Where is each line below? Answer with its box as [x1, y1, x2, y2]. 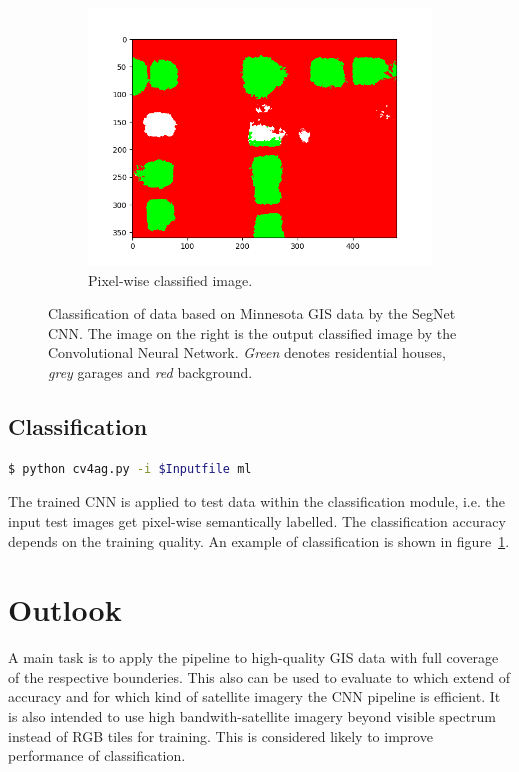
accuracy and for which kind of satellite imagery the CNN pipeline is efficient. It [8, 686, 501, 707]
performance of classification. [8, 745, 186, 766]
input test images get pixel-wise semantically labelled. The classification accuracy [8, 510, 506, 531]
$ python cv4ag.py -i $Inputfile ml [8, 461, 252, 476]
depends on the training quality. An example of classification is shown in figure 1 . [8, 530, 510, 551]
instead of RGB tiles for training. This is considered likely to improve [8, 725, 433, 746]
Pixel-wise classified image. [88, 269, 253, 290]
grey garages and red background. [48, 361, 253, 382]
